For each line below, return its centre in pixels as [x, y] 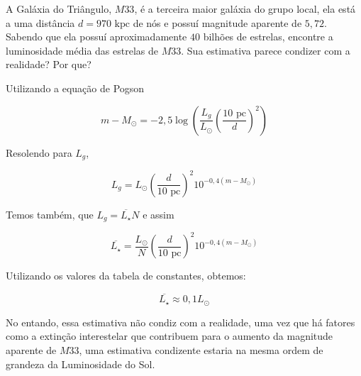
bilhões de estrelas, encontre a [268, 37]
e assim [159, 214]
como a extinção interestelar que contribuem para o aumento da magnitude [170, 336]
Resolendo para [39, 152]
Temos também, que [50, 214]
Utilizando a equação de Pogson [75, 88]
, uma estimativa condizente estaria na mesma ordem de [201, 349]
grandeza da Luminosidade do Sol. [80, 364]
